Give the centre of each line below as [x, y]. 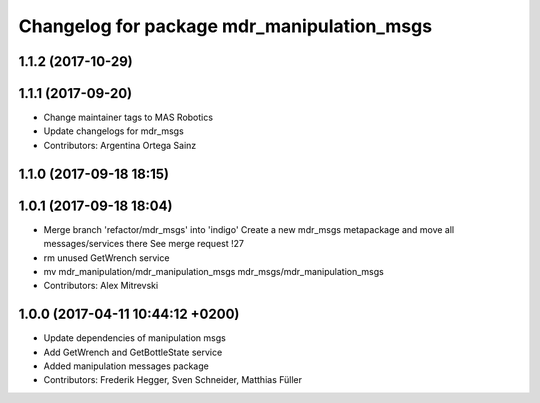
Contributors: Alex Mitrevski [101, 286]
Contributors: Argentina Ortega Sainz [120, 145]
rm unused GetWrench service [106, 257]
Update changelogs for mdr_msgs [113, 131]
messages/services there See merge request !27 [144, 244]
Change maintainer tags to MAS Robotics [128, 117]
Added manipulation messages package [126, 366]
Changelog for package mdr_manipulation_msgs [225, 26]
